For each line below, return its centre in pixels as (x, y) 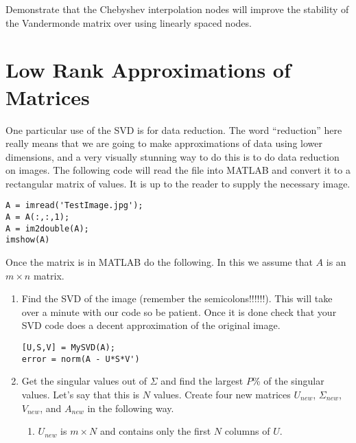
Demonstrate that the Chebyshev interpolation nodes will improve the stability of (177, 9)
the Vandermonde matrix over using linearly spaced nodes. (129, 22)
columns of (247, 431)
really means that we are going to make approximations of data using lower (164, 143)
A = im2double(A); (47, 228)
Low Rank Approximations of (148, 70)
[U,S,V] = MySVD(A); (68, 348)
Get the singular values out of (84, 381)
